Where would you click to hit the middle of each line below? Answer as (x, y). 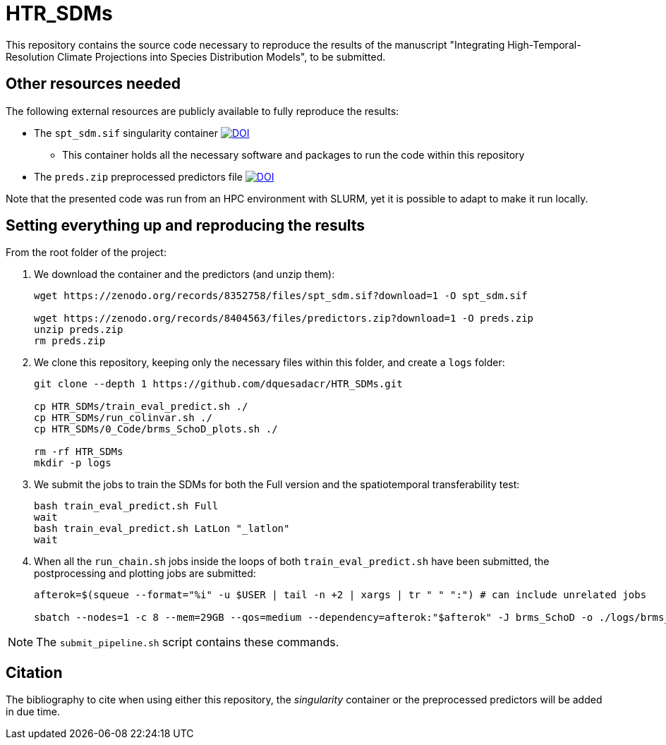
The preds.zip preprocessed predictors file (138, 176)
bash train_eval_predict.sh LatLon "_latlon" (162, 529)
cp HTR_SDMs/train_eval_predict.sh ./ (141, 407)
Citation (34, 672)
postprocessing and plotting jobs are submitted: (145, 574)
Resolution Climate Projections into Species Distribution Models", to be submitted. (196, 56)
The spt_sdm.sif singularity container (126, 133)
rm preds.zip (70, 341)
